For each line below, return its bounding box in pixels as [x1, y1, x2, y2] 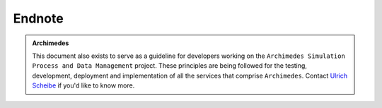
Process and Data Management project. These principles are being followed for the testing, [32, 61, 308, 70]
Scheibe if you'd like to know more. [32, 81, 135, 90]
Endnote [13, 11, 64, 26]
